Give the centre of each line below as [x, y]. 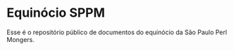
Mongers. [20, 39]
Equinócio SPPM [56, 13]
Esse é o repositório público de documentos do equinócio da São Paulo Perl [117, 32]
